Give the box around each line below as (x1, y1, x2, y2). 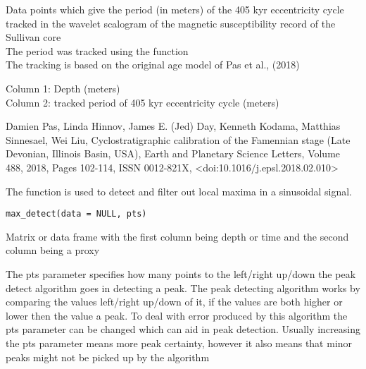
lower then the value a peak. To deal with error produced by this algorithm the (6, 308, 348, 322)
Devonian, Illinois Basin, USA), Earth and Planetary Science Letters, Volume (6, 146, 341, 161)
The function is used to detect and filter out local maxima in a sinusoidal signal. (6, 183, 352, 198)
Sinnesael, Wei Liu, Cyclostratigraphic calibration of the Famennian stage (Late (6, 132, 351, 147)
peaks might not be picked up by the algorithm (6, 349, 210, 364)
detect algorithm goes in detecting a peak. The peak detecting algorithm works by (6, 280, 360, 295)
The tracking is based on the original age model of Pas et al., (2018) (6, 57, 300, 72)
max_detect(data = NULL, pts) (6, 209, 147, 219)
